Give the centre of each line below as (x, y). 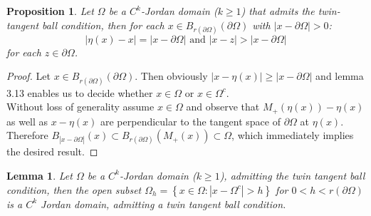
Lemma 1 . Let (40, 175)
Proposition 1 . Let (50, 11)
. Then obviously (171, 76)
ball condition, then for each (103, 25)
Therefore (27, 135)
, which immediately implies (293, 135)
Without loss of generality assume (80, 107)
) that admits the (278, 11)
